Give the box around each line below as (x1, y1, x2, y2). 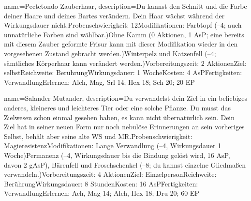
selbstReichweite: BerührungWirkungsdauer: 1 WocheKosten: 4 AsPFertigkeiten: (4, 67, 242, 77)
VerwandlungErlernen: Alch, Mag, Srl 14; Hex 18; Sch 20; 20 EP (4, 77, 195, 87)
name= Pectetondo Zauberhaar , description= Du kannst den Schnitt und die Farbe (4, 1, 247, 11)
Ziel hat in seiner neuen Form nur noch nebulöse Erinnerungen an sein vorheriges (4, 122, 245, 132)
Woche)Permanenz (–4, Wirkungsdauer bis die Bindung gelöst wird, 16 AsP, (4, 150, 230, 160)
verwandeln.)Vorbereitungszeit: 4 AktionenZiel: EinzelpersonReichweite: (4, 169, 217, 179)
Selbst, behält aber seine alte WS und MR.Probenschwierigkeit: (4, 131, 192, 141)
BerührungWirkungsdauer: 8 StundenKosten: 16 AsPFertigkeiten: (4, 178, 198, 188)
